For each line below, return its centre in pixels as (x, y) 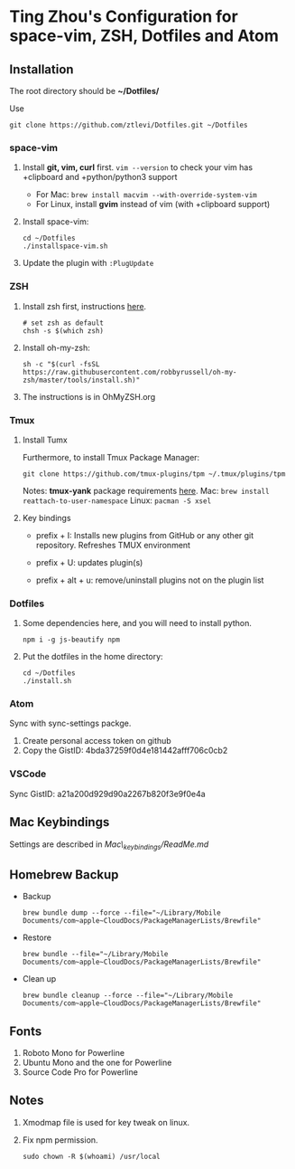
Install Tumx (45, 440)
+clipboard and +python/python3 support (100, 177)
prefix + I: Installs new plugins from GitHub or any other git (145, 535)
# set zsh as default (63, 323)
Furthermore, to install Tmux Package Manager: (111, 457)
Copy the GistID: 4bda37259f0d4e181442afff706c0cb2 (125, 751)
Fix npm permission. (60, 1140)
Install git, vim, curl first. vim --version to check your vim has (138, 167)
